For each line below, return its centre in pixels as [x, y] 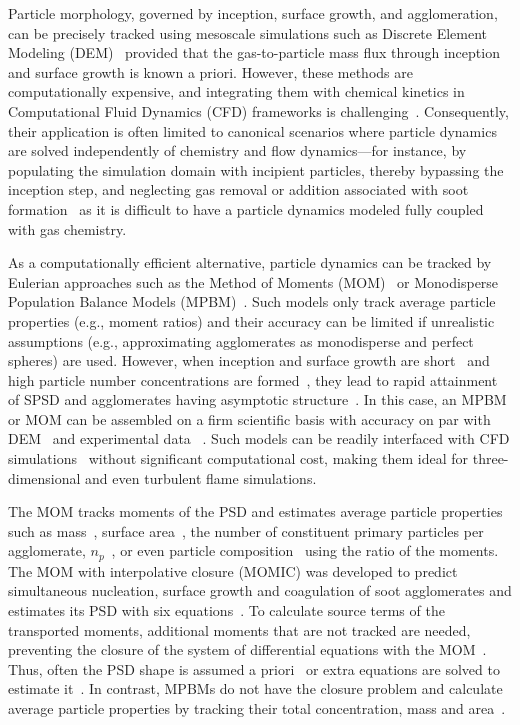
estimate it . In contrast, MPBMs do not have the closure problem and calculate [255, 688]
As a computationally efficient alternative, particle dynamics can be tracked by [250, 262]
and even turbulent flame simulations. [201, 477]
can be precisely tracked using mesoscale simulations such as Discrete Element [248, 32]
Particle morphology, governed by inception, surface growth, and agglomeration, [253, 13]
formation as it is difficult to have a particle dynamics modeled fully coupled [246, 208]
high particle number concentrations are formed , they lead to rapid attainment [253, 379]
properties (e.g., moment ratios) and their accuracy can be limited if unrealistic [251, 320]
